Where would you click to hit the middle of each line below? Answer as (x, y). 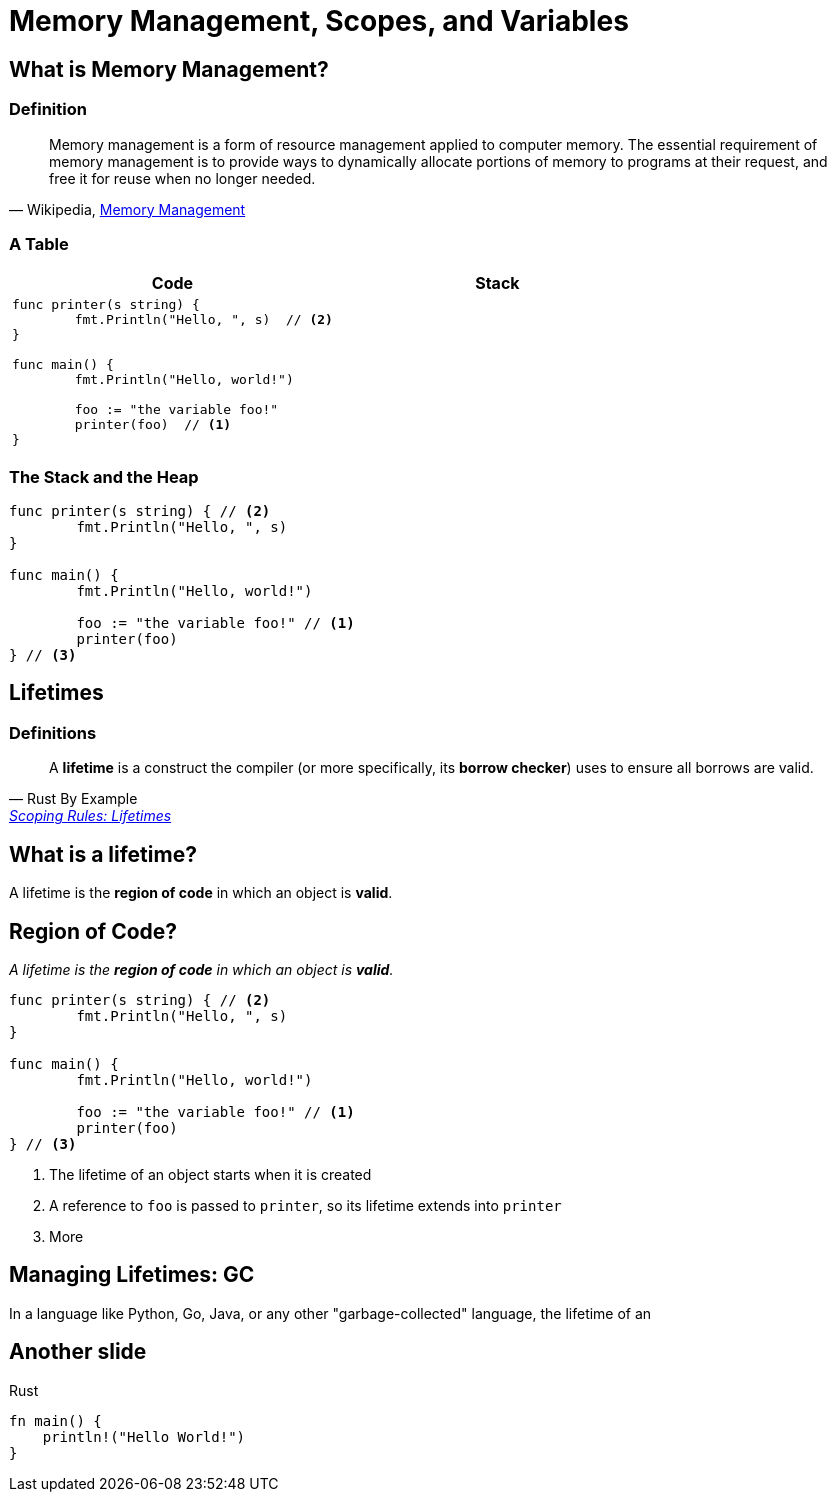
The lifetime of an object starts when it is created (210, 1174)
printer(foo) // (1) (153, 425)
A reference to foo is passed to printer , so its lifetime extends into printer (305, 1205)
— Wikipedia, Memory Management (127, 209)
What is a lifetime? (103, 854)
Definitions (53, 732)
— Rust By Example (73, 799)
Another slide (78, 1352)
